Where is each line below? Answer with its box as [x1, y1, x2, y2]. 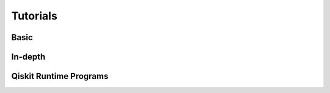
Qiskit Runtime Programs [11, 71, 109, 81]
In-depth [11, 52, 46, 62]
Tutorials [11, 9, 57, 22]
